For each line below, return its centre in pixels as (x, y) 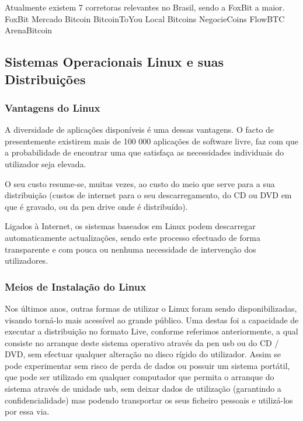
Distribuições (45, 79)
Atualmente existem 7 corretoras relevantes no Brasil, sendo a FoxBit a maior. (145, 7)
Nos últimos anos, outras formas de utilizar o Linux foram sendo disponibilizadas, (151, 308)
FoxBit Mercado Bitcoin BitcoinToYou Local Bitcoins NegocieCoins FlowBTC (145, 18)
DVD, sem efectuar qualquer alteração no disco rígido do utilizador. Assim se (143, 354)
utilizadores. (27, 260)
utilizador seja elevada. (46, 163)
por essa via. (27, 411)
